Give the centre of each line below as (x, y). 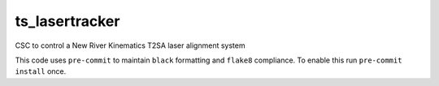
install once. (41, 71)
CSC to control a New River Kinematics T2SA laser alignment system (130, 45)
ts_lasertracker (67, 21)
